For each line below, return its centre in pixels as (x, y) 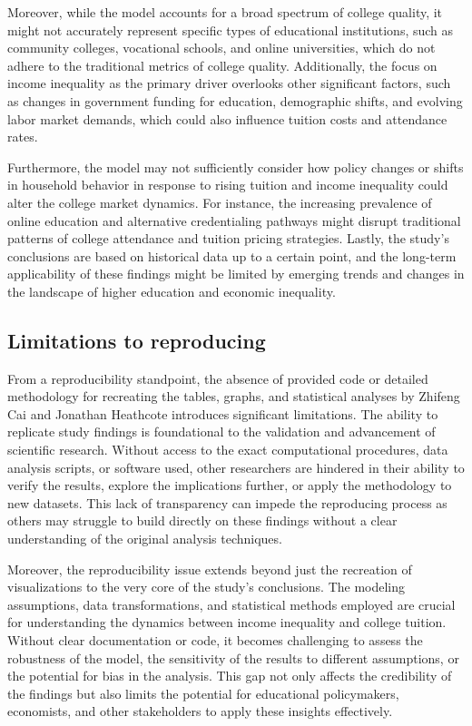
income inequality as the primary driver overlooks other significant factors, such (229, 83)
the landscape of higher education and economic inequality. (172, 291)
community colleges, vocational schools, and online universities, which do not (221, 48)
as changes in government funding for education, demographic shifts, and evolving (235, 100)
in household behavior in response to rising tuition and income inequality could (228, 185)
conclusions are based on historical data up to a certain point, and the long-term (232, 255)
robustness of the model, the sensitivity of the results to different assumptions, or (233, 657)
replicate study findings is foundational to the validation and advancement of (221, 432)
